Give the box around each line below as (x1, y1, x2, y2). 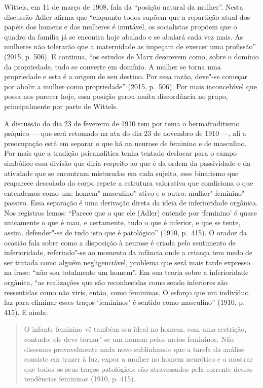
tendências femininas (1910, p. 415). (24, 373, 136, 384)
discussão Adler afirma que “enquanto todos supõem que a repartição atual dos (4, 11, 250, 22)
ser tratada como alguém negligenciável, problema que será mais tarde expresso (4, 257, 250, 267)
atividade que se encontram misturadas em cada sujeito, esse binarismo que (4, 167, 239, 178)
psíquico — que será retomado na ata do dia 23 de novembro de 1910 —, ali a (4, 128, 246, 138)
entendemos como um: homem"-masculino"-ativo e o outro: (4, 187, 186, 198)
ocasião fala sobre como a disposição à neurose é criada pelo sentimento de (4, 237, 236, 248)
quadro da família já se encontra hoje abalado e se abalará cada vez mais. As (4, 31, 243, 42)
